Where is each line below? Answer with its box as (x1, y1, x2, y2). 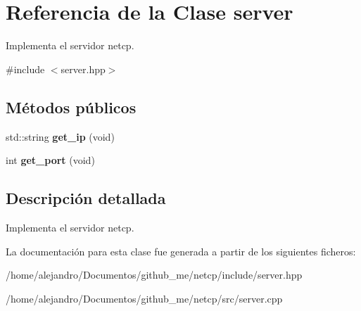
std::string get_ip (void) (6, 129, 115, 144)
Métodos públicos (6, 96, 137, 118)
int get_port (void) (6, 153, 95, 167)
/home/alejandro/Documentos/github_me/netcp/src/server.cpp (6, 291, 283, 305)
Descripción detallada (6, 187, 166, 209)
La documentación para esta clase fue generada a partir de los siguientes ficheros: (6, 243, 356, 258)
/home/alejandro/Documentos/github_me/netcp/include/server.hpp (6, 267, 303, 282)
